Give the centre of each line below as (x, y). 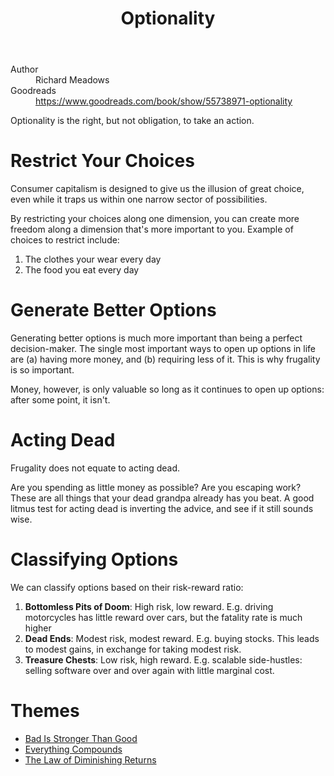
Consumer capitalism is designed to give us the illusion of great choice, (157, 189)
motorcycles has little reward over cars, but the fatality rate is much (163, 617)
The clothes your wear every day (93, 259)
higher (38, 628)
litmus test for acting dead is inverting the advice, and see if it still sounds (162, 508)
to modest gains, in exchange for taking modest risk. (133, 649)
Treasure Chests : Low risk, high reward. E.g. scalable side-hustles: (163, 659)
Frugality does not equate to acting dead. (95, 468)
